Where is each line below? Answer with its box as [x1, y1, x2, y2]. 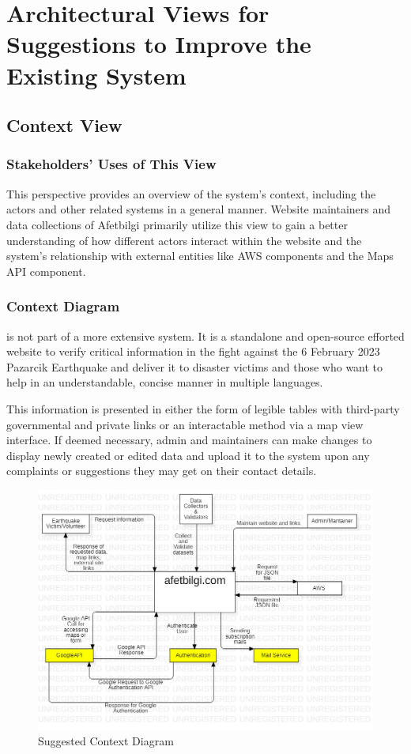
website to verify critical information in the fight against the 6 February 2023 [6, 343, 380, 360]
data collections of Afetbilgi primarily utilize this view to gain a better [6, 216, 348, 232]
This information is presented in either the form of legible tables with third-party [6, 400, 400, 417]
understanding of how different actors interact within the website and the [6, 232, 362, 248]
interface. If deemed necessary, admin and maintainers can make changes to [6, 432, 372, 448]
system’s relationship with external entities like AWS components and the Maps [6, 247, 394, 264]
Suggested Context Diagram [38, 733, 174, 749]
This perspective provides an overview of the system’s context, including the [6, 185, 376, 202]
